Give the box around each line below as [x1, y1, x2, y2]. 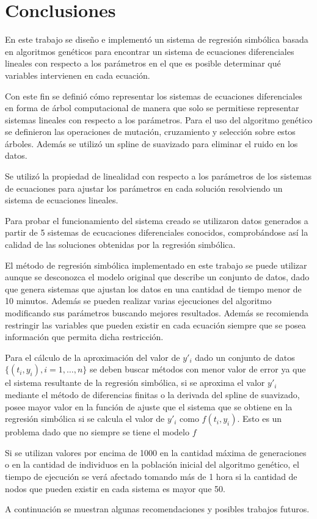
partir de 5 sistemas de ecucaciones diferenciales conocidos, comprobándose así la [5, 226, 308, 239]
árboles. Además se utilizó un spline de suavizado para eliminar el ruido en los [5, 137, 298, 150]
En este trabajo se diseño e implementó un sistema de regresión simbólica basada [5, 33, 308, 46]
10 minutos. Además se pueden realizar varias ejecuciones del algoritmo [5, 294, 272, 307]
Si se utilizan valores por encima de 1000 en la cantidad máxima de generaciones [5, 446, 307, 459]
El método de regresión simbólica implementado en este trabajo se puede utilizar [5, 258, 307, 271]
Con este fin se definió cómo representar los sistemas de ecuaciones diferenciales [5, 89, 302, 102]
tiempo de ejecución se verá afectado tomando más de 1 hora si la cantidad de [5, 470, 297, 482]
